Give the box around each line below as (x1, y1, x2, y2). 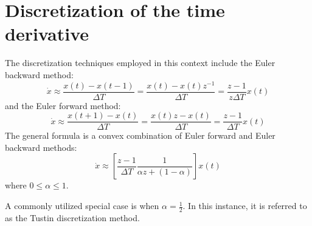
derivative (5, 21, 89, 46)
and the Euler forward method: (5, 99, 121, 111)
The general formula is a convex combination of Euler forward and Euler (5, 129, 276, 142)
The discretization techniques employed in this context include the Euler (5, 56, 276, 69)
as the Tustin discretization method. (5, 211, 140, 224)
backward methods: (5, 141, 77, 153)
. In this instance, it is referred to (182, 199, 307, 212)
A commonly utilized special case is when (5, 199, 159, 212)
